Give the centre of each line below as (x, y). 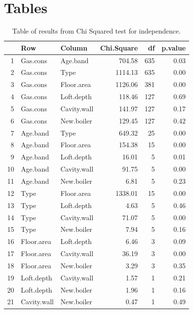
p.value (174, 47)
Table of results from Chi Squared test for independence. (96, 31)
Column (74, 47)
